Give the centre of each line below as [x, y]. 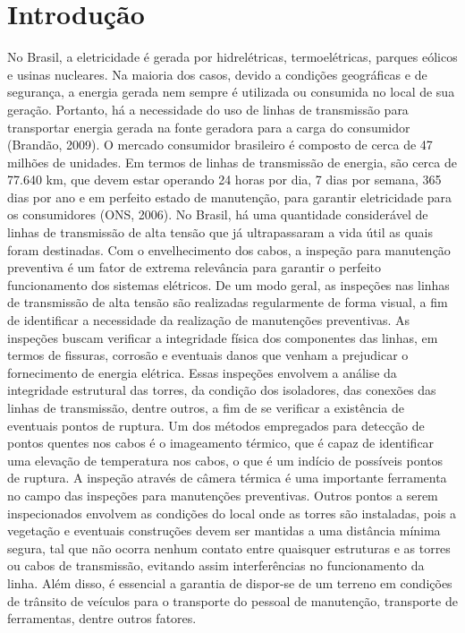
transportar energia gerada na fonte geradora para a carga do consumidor [209, 127]
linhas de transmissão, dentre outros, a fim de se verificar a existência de [206, 407]
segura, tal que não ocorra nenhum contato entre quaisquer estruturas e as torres [229, 547]
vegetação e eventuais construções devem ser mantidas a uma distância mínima [224, 530]
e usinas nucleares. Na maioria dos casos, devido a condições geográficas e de [217, 74]
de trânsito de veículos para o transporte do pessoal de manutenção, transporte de [232, 600]
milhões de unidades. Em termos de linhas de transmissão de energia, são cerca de [232, 162]
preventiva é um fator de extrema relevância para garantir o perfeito [194, 267]
